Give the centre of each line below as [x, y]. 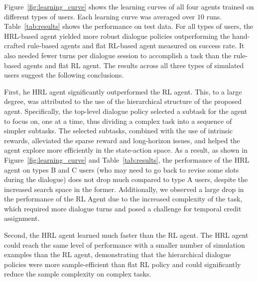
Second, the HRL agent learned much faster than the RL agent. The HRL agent [126, 235]
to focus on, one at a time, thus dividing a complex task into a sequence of [118, 121]
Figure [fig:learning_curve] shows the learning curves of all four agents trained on [129, 6]
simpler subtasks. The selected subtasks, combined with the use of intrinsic [119, 131]
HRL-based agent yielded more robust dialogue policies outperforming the [117, 36]
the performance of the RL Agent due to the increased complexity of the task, [123, 199]
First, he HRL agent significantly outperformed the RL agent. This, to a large [123, 91]
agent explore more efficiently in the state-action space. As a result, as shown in [126, 150]
